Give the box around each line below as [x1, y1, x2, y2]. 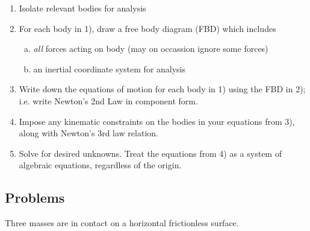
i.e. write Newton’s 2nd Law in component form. [19, 94, 198, 107]
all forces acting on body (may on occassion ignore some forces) [33, 42, 268, 55]
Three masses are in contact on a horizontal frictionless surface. [5, 217, 239, 229]
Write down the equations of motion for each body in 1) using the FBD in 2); [19, 83, 306, 95]
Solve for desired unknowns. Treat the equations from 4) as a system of [19, 147, 282, 159]
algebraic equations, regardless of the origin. [19, 159, 182, 171]
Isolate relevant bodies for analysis [19, 2, 146, 14]
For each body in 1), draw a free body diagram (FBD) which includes [19, 22, 276, 34]
